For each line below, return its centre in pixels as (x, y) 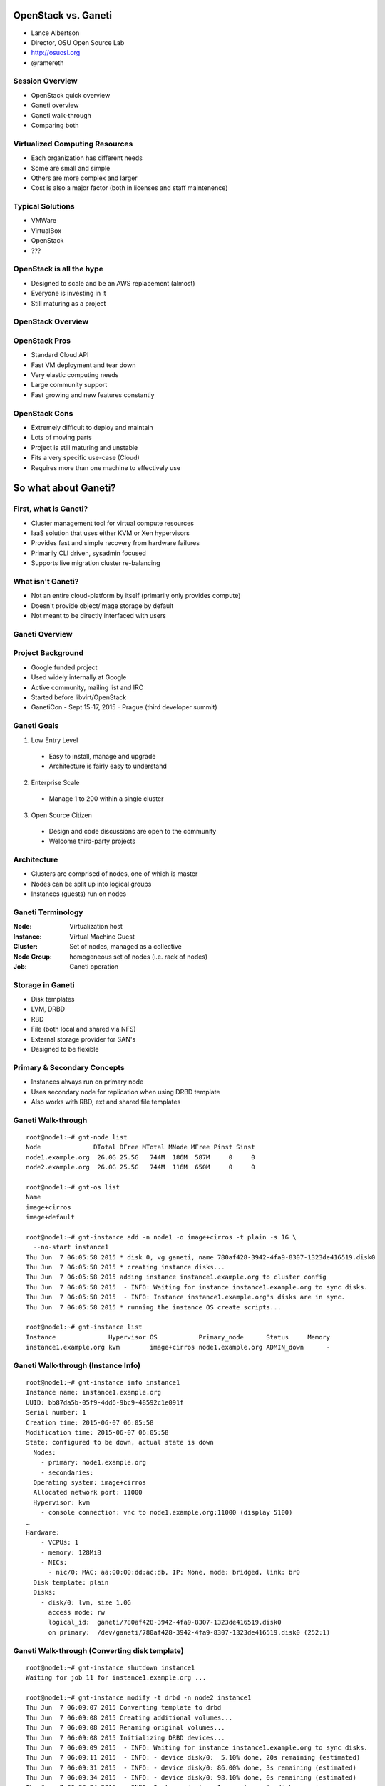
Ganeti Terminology (48, 912)
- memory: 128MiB (71, 1552)
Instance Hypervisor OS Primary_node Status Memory (178, 1337)
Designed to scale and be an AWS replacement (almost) (113, 283)
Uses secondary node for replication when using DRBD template (125, 1092)
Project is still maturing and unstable (84, 447)
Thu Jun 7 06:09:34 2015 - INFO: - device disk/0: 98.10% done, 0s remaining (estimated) (191, 1778)
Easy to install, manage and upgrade (102, 756)
